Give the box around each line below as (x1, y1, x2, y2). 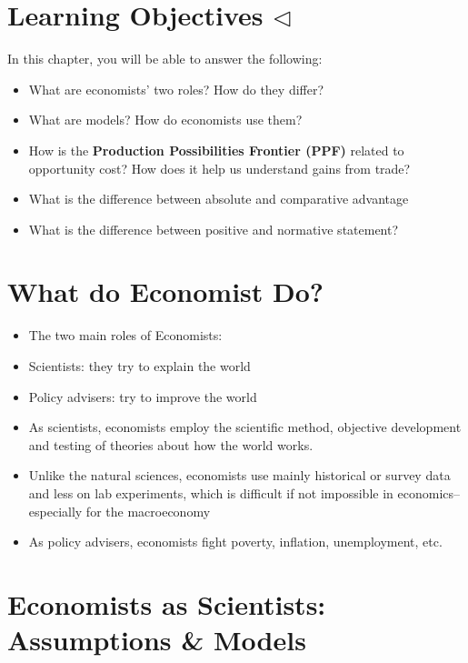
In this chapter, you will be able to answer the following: (7, 49, 323, 68)
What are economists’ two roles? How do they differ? (28, 79, 324, 98)
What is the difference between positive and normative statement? (28, 219, 399, 238)
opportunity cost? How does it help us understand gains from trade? (28, 158, 411, 177)
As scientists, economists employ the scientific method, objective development (28, 417, 462, 437)
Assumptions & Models (7, 621, 306, 658)
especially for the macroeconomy (28, 501, 211, 520)
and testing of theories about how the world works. (28, 435, 314, 454)
